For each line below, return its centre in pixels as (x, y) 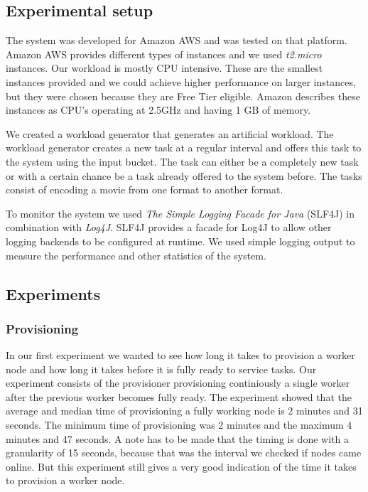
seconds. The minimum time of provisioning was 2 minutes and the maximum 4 (179, 425)
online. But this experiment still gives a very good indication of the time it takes (181, 466)
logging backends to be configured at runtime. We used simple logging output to (180, 241)
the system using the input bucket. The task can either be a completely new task (182, 161)
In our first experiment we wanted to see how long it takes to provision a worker (180, 355)
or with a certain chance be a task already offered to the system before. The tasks (184, 175)
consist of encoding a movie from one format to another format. (145, 189)
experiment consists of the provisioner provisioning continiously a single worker (178, 383)
